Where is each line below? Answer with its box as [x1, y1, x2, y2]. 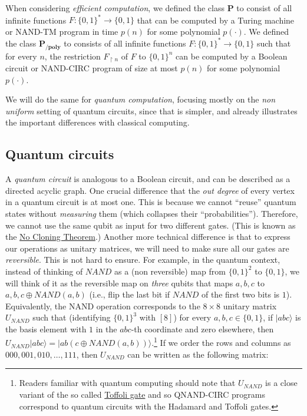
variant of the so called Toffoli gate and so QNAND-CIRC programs [19, 388, 266, 400]
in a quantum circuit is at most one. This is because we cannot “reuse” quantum [5, 196, 296, 208]
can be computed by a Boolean [176, 49, 288, 62]
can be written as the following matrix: [127, 348, 269, 360]
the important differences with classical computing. [5, 116, 190, 128]
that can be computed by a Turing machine [137, 14, 295, 26]
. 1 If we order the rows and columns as [151, 335, 291, 349]
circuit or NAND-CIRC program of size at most [5, 61, 178, 74]
